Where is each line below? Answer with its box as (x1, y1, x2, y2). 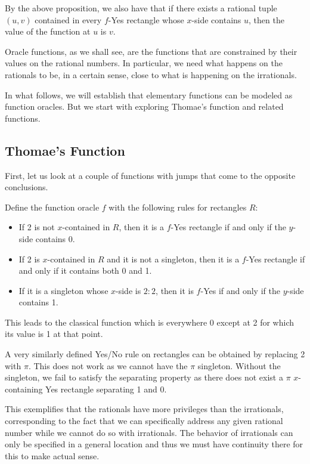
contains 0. (35, 232, 75, 245)
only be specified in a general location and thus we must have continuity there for (5, 438, 303, 450)
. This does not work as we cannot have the (28, 359, 188, 372)
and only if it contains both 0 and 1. (18, 264, 152, 277)
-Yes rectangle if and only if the (170, 221, 286, 233)
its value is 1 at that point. (5, 327, 103, 340)
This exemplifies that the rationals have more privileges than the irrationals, (5, 403, 284, 415)
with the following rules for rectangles (108, 200, 247, 213)
